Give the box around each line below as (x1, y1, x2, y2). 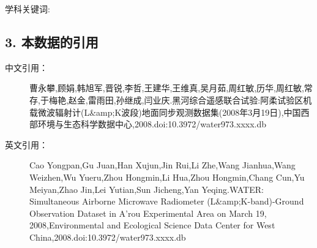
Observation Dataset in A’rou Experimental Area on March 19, (29, 206, 267, 219)
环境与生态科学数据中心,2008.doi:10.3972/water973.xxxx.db (37, 118, 267, 130)
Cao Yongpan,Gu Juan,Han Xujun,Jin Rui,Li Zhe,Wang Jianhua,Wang (29, 159, 296, 171)
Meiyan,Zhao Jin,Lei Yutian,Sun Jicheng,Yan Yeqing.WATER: (29, 182, 264, 195)
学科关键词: (5, 2, 50, 15)
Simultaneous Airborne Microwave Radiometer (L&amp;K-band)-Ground (29, 195, 304, 208)
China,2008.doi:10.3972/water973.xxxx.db (29, 230, 186, 243)
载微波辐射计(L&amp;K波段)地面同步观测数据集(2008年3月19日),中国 (29, 105, 301, 118)
